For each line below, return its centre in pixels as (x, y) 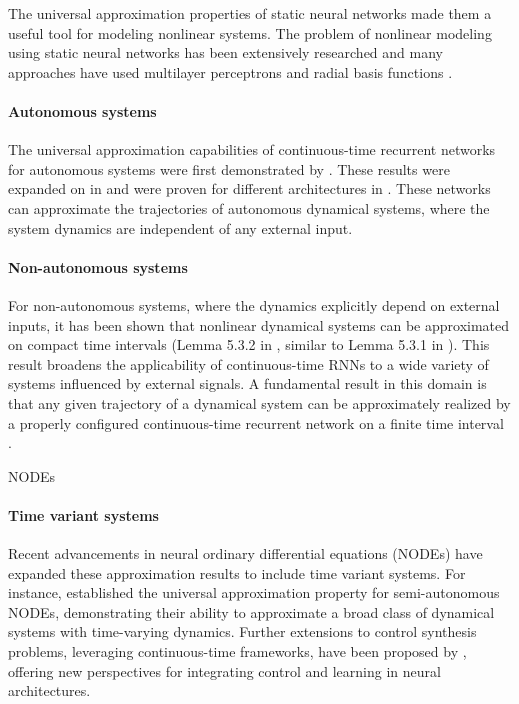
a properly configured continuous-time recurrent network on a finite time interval (256, 422)
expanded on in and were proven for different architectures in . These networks (249, 188)
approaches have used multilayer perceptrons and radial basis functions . (230, 71)
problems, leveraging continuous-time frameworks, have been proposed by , (237, 651)
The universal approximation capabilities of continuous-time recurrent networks (252, 149)
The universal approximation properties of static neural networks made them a (250, 13)
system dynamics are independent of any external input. (180, 227)
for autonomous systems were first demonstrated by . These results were (229, 168)
